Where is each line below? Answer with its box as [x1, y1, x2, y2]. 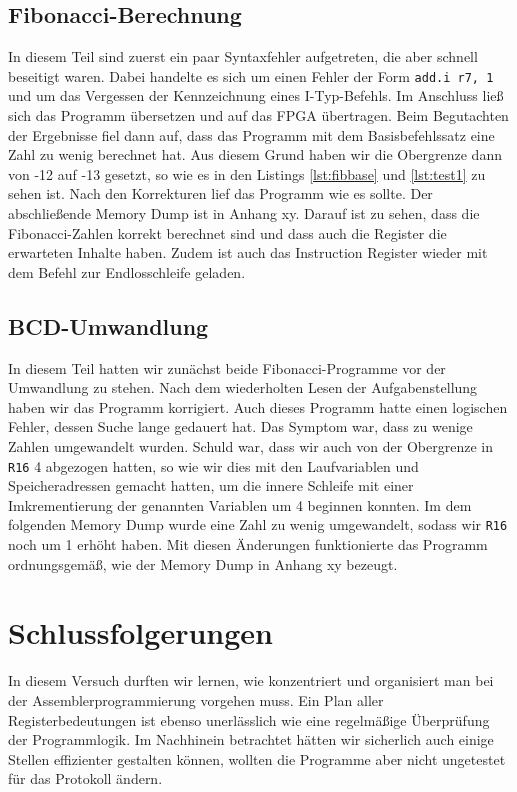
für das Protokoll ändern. [8, 768, 163, 789]
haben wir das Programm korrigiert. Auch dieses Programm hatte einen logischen [8, 396, 508, 417]
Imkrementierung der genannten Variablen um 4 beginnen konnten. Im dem [8, 494, 472, 515]
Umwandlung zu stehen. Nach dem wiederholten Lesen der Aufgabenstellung [8, 377, 478, 398]
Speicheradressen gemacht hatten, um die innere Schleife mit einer [8, 475, 414, 496]
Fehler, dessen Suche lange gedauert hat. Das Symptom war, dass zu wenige [8, 416, 473, 437]
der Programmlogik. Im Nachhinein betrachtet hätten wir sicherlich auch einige [8, 729, 494, 750]
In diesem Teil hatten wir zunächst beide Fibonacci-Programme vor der [8, 357, 446, 378]
